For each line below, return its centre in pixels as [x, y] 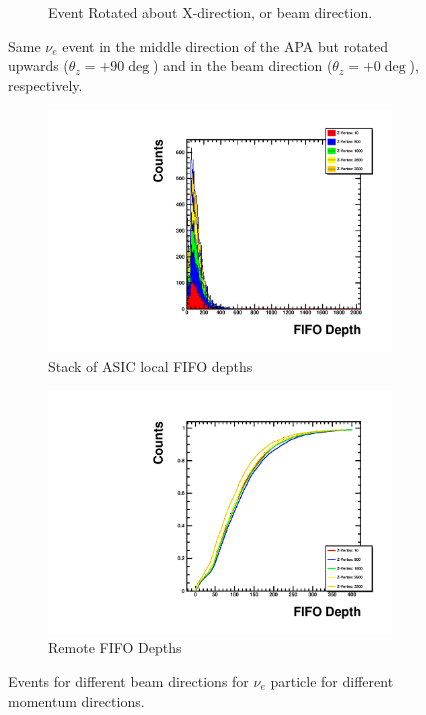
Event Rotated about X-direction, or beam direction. [210, 12]
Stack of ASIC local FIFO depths [150, 366]
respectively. [45, 84]
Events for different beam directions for [128, 680]
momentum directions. [76, 700]
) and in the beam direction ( [243, 65]
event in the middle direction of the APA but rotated [225, 45]
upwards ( [38, 65]
